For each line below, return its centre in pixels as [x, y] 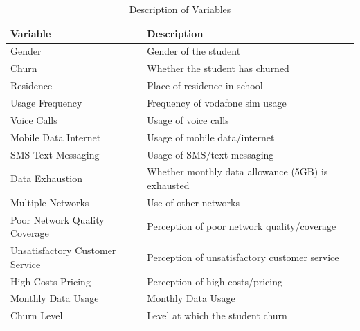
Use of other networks [193, 202]
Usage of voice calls [188, 119]
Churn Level [37, 315]
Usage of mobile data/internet [211, 137]
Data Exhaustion [46, 178]
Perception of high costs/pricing [215, 281]
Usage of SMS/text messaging [210, 154]
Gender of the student [194, 51]
